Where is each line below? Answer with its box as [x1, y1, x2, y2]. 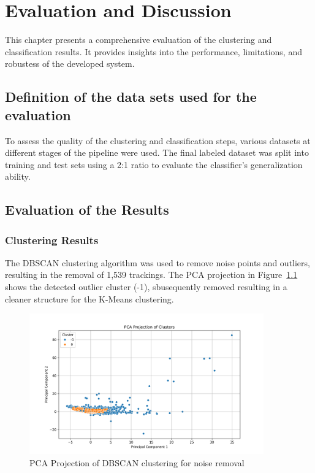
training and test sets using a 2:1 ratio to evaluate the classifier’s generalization [5, 158, 303, 171]
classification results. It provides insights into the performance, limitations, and [5, 45, 302, 58]
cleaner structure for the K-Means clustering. [5, 292, 174, 305]
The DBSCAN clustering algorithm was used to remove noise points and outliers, [5, 256, 310, 269]
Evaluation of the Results [5, 200, 169, 219]
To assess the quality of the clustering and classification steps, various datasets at [5, 134, 311, 147]
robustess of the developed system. [5, 57, 135, 70]
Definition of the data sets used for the [5, 87, 257, 106]
